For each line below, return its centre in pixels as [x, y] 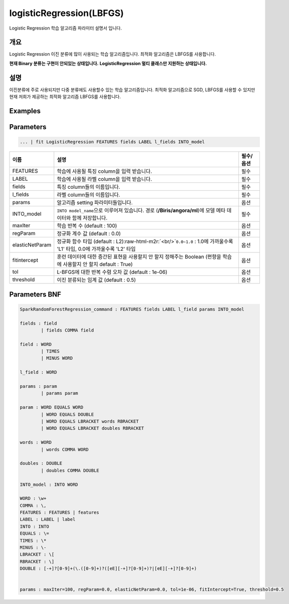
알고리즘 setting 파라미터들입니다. [95, 203]
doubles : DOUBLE [41, 464]
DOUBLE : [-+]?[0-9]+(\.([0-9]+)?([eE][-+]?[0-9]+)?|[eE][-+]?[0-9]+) [108, 569]
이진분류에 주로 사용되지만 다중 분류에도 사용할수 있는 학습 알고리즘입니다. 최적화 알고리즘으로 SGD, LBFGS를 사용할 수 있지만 [132, 90]
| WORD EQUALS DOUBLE [67, 414]
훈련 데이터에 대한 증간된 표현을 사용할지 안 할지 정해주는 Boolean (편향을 [139, 257]
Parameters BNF [35, 294]
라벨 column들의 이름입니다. [88, 195]
